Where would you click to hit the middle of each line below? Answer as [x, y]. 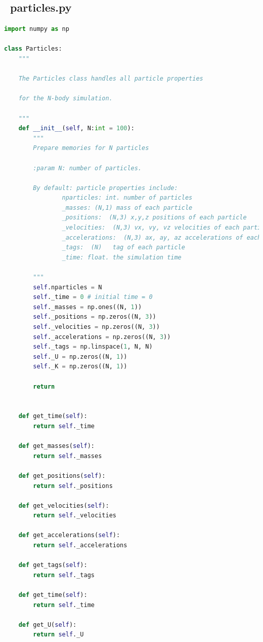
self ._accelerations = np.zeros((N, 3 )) [102, 337]
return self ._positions [73, 486]
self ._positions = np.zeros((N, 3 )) [95, 317]
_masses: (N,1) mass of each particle [127, 207]
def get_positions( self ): [62, 476]
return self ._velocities [75, 516]
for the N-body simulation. [65, 99]
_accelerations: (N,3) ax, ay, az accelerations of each [162, 237]
